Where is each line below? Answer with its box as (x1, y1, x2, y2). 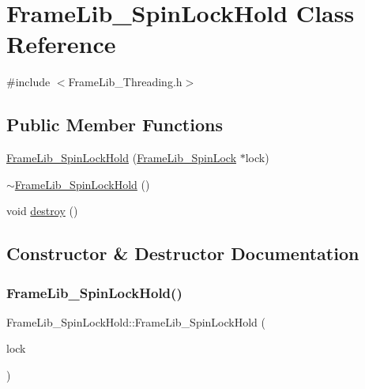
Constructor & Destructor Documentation (6, 241, 359, 266)
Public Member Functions (6, 112, 223, 137)
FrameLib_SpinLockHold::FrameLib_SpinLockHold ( (6, 313, 265, 330)
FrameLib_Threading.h (68, 74, 182, 90)
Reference (6, 28, 116, 60)
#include (6, 74, 51, 90)
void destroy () (6, 202, 78, 219)
